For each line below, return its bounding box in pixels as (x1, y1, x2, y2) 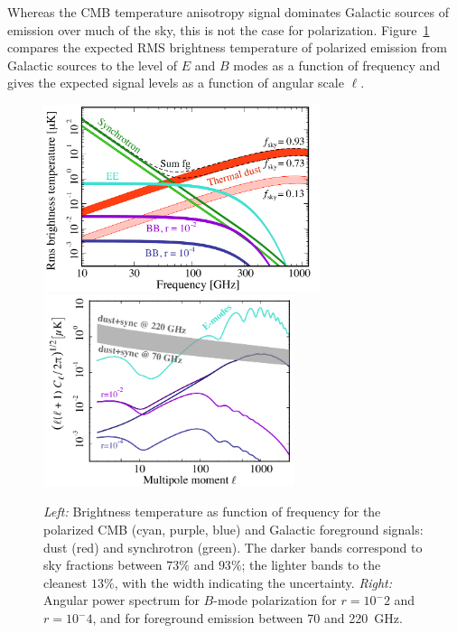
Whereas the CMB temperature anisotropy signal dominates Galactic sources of (7, 3, 449, 21)
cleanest (43, 572, 88, 591)
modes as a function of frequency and (233, 55, 441, 74)
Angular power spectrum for (43, 591, 200, 610)
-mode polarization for (213, 591, 337, 610)
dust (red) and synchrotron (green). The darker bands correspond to (43, 537, 423, 556)
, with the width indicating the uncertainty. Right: (114, 572, 393, 591)
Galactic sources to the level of (7, 55, 178, 74)
